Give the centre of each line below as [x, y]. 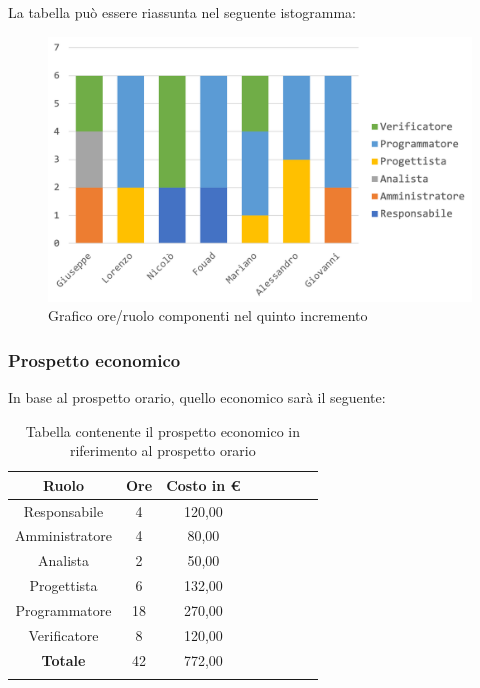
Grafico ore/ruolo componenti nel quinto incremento [208, 315]
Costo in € [203, 484]
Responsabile [63, 510]
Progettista [63, 585]
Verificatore [63, 634]
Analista [63, 560]
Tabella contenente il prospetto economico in [162, 430]
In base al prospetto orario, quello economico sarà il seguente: [197, 397]
